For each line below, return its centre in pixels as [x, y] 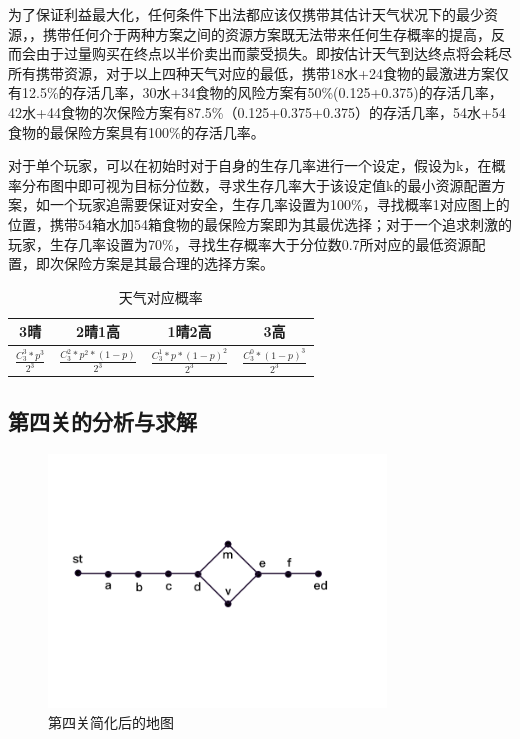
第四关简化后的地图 [111, 721]
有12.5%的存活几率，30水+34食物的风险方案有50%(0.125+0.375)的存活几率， [255, 92]
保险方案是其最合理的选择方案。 [168, 263]
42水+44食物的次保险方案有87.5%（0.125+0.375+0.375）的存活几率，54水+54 [257, 111]
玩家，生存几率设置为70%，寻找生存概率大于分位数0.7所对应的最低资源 [240, 243]
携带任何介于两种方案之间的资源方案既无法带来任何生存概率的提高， [266, 33]
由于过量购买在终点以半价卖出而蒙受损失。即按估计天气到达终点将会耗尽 [273, 53]
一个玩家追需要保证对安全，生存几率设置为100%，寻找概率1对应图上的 [279, 204]
